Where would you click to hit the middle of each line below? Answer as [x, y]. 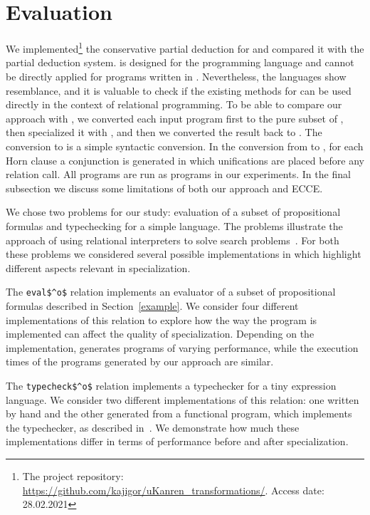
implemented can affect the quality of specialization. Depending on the [160, 334]
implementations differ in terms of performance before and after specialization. [177, 441]
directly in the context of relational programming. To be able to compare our [174, 104]
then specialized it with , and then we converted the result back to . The [164, 132]
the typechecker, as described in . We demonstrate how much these [153, 427]
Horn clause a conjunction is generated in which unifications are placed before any [185, 160]
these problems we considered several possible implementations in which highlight [184, 254]
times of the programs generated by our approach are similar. [140, 361]
